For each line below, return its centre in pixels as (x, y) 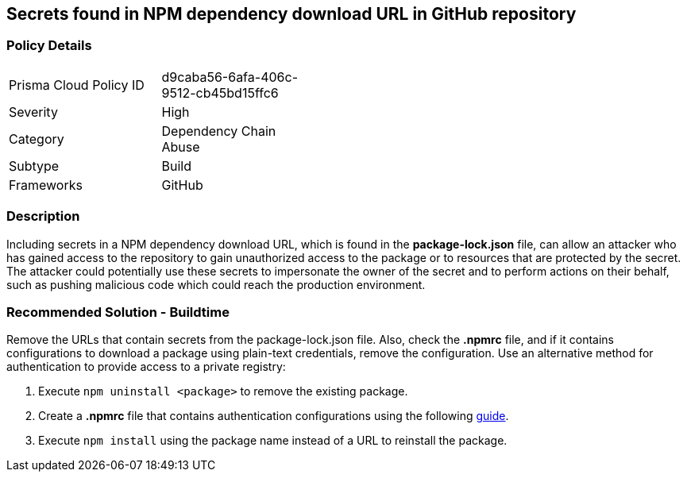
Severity (33, 112)
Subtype (34, 166)
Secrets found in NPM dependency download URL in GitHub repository (291, 14)
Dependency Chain (219, 131)
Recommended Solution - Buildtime (118, 312)
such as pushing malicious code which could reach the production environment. (216, 284)
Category (37, 139)
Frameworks (46, 185)
